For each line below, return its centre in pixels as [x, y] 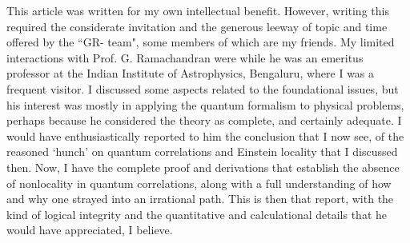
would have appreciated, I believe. [90, 230]
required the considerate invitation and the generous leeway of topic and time [197, 26]
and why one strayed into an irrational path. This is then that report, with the [200, 199]
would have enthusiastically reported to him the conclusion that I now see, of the [205, 135]
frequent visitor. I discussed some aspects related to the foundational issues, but [203, 88]
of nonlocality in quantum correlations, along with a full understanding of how [199, 183]
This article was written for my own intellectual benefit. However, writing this [198, 10]
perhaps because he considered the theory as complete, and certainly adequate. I [204, 120]
